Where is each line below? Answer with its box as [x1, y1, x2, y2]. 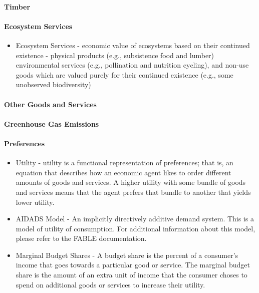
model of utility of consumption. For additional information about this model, [16, 223, 255, 233]
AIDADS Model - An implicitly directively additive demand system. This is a [16, 213, 254, 224]
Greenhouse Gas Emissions [4, 118, 99, 129]
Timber [4, 1, 31, 12]
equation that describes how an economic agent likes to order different [16, 167, 231, 177]
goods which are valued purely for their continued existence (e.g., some [16, 69, 233, 80]
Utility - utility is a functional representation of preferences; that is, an [16, 157, 233, 168]
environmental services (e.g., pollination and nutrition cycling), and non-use [16, 60, 249, 70]
